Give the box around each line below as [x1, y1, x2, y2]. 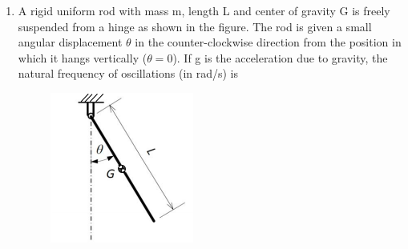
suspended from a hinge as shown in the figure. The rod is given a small [18, 18, 372, 34]
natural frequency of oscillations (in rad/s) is [18, 65, 239, 82]
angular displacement [18, 34, 123, 50]
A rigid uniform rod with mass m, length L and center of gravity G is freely [18, 2, 390, 18]
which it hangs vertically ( [18, 49, 147, 66]
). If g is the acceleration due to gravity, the [172, 49, 388, 66]
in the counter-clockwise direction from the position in [135, 34, 402, 50]
